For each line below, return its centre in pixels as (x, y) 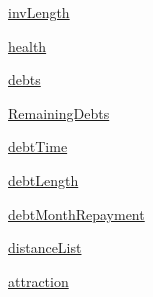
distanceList (45, 247)
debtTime (38, 146)
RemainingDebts (59, 112)
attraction (38, 280)
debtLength (43, 179)
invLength (39, 12)
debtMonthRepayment (76, 213)
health (27, 45)
